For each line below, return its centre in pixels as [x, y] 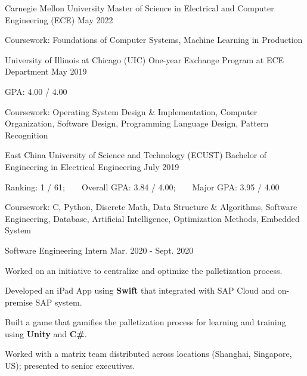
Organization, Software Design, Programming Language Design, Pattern [137, 123]
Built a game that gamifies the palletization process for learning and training [145, 322]
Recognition [27, 135]
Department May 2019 [46, 71]
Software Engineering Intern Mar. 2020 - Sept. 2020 [99, 250]
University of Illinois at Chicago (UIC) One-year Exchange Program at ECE [145, 59]
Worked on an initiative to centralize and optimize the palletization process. [144, 270]
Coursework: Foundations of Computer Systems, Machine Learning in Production [154, 40]
